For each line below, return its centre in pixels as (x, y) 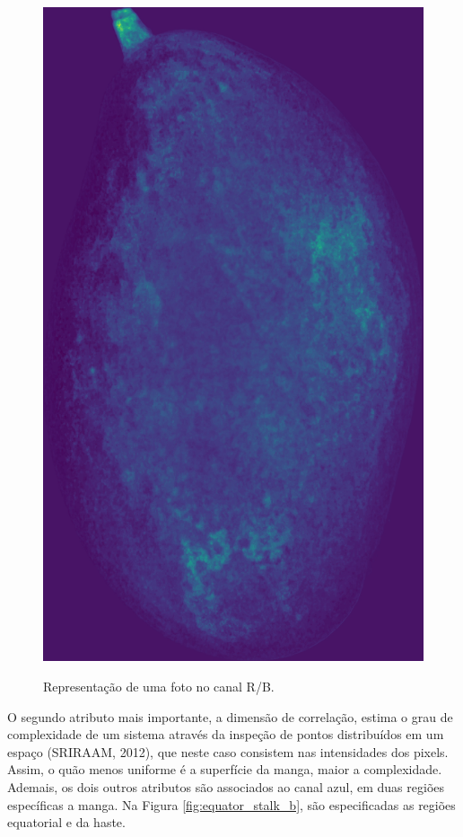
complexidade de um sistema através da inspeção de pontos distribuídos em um (226, 734)
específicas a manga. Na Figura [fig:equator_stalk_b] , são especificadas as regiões (231, 804)
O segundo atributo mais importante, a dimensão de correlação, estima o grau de (230, 716)
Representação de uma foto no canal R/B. (159, 687)
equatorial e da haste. (66, 822)
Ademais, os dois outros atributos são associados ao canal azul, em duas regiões (226, 787)
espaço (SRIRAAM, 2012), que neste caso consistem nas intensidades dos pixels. (228, 751)
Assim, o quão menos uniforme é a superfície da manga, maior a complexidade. (225, 769)
